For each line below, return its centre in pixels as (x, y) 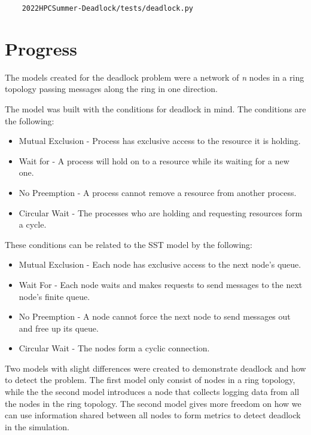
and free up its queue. (59, 328)
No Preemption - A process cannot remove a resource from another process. (158, 192)
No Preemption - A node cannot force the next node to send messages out (155, 316)
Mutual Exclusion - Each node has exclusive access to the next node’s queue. (160, 264)
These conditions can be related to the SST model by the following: (129, 244)
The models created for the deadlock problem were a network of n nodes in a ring (155, 77)
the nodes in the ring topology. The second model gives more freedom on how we (153, 403)
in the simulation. (37, 426)
